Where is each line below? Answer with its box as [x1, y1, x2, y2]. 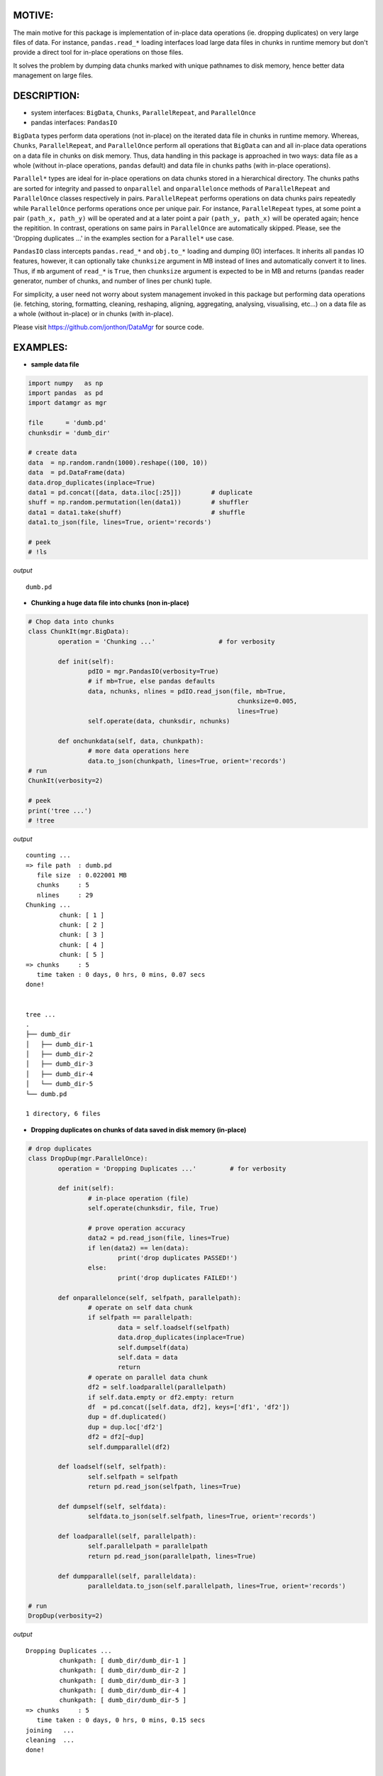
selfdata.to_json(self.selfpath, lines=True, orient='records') [87, 1512, 316, 1520]
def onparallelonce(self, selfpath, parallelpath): [57, 1294, 242, 1301]
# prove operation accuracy [87, 1224, 186, 1232]
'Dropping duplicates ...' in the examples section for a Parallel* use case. [13, 234, 234, 242]
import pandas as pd [28, 389, 104, 397]
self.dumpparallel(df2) [87, 1443, 170, 1451]
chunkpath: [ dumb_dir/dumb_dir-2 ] [59, 1667, 187, 1674]
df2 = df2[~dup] [87, 1433, 145, 1441]
